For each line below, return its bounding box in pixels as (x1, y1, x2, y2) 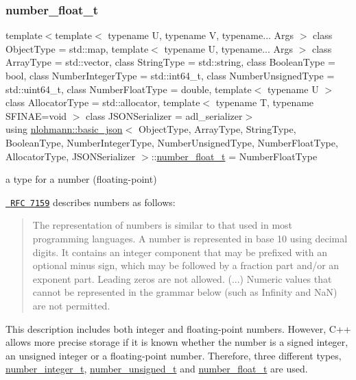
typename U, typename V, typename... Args (108, 28, 294, 42)
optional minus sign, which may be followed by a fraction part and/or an (32, 258, 340, 273)
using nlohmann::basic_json (5, 122, 123, 136)
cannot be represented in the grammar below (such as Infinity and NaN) (32, 285, 337, 299)
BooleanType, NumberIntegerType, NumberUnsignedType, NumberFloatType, (5, 135, 338, 149)
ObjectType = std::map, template (5, 41, 149, 55)
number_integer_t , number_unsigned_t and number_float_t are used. (5, 362, 308, 376)
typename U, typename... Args (164, 41, 294, 55)
